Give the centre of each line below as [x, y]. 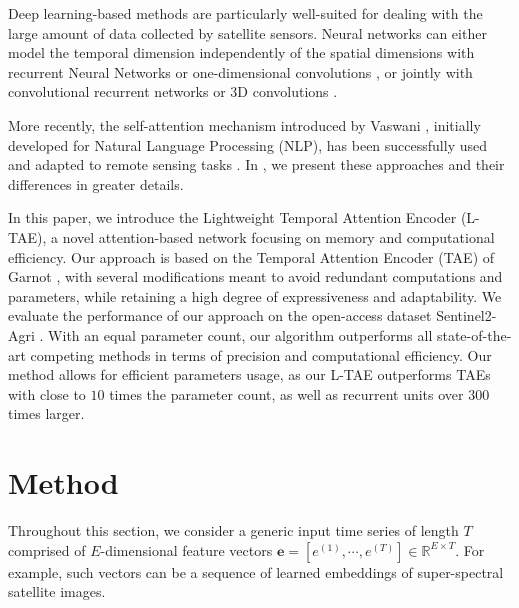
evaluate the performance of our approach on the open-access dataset [220, 315]
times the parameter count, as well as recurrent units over [286, 393]
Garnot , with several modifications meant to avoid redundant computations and [255, 276]
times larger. [46, 413]
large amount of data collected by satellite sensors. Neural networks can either [247, 32]
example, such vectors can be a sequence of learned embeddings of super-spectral [256, 571]
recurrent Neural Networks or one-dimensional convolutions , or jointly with [240, 71]
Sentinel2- [466, 315]
